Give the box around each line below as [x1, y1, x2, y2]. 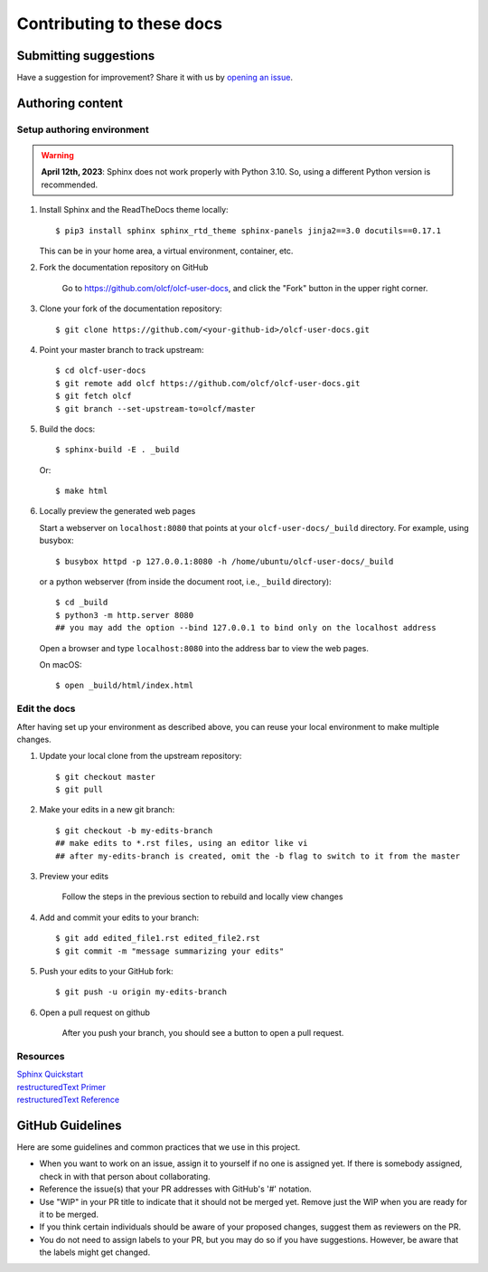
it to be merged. [39, 1209, 99, 1220]
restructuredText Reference [16, 1095, 120, 1106]
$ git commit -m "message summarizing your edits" [55, 945, 285, 956]
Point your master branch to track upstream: [39, 344, 204, 355]
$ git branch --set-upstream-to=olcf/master [55, 403, 257, 413]
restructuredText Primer [16, 1081, 107, 1092]
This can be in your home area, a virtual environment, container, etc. [39, 245, 294, 256]
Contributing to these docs [16, 14, 223, 33]
